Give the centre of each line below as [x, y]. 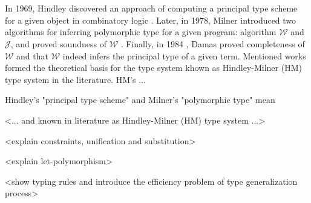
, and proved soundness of [58, 43]
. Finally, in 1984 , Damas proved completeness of [213, 43]
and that [32, 55]
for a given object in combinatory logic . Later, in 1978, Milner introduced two [151, 20]
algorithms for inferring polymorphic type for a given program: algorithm [141, 32]
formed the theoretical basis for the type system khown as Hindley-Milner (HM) [153, 68]
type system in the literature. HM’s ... [75, 79]
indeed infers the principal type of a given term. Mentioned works [184, 55]
